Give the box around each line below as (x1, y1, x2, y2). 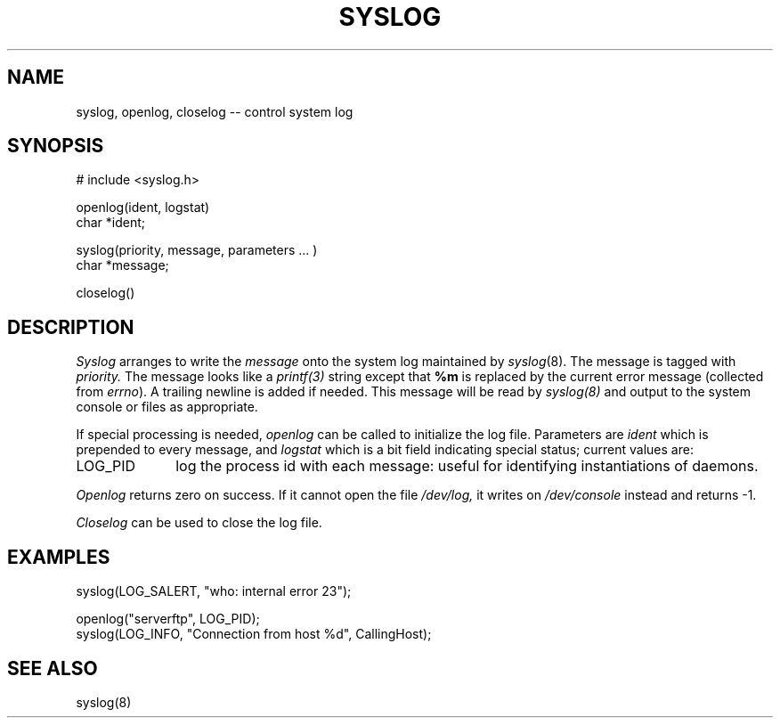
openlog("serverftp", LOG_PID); (76, 611, 260, 627)
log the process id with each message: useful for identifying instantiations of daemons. (175, 457, 759, 476)
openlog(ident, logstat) (76, 200, 210, 216)
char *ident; (76, 215, 145, 231)
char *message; (76, 257, 169, 273)
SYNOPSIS (7, 134, 104, 158)
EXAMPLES (7, 545, 110, 568)
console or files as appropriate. (76, 399, 258, 415)
